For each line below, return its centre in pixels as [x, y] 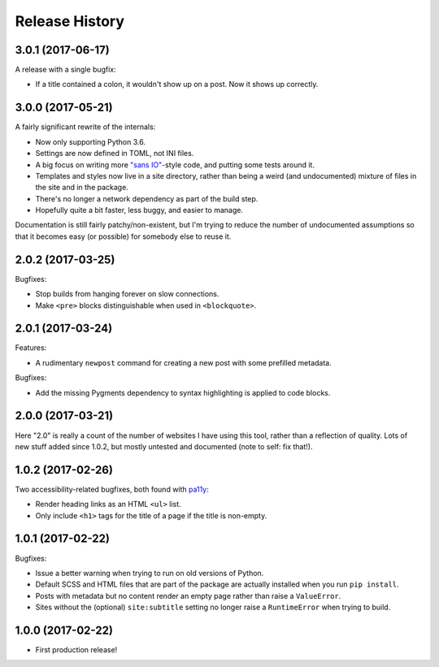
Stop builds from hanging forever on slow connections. [127, 294]
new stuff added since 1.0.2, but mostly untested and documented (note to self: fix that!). [164, 446]
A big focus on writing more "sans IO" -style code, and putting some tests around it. [175, 165]
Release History [70, 21]
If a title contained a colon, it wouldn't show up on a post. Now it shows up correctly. [177, 84]
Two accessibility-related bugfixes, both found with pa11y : [112, 489]
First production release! [76, 650]
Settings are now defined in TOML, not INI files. [115, 154]
